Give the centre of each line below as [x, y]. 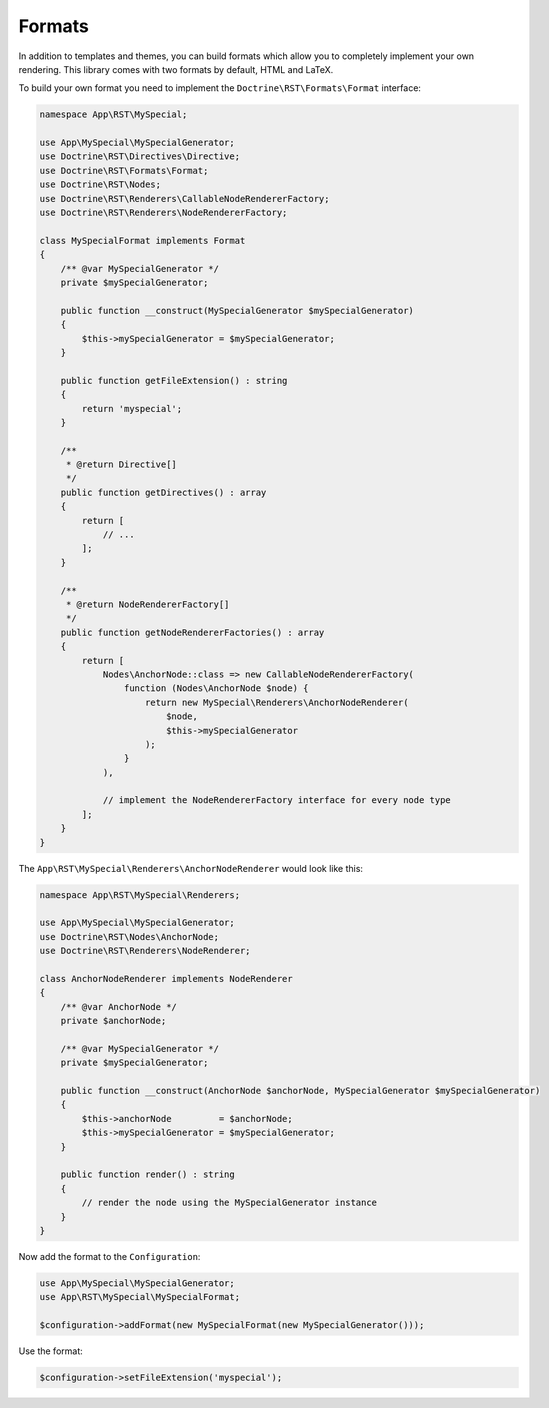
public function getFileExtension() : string [174, 380]
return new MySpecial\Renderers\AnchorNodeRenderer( [277, 702]
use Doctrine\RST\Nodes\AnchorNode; [129, 936]
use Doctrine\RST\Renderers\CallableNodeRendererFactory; [184, 198]
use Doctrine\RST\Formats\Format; [124, 170]
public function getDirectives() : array [163, 492]
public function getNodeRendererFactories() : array [192, 632]
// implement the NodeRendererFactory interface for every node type [277, 800]
